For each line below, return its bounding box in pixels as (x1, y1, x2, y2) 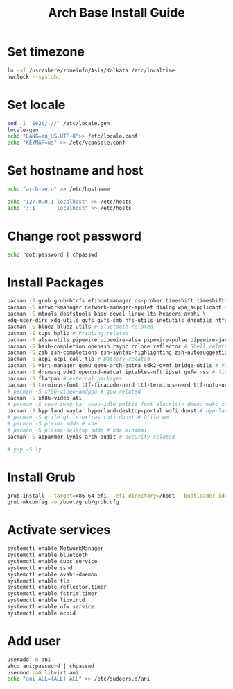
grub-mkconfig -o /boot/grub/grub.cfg (7, 498, 119, 505)
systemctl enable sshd (7, 565, 73, 572)
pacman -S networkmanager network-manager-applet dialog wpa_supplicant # (7, 304, 228, 311)
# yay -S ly (7, 446, 42, 453)
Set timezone (7, 44, 85, 60)
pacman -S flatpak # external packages (7, 375, 123, 382)
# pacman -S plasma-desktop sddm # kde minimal (7, 426, 148, 434)
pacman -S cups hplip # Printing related (7, 330, 129, 337)
